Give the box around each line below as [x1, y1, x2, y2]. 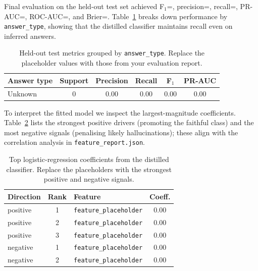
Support [60, 75, 89, 85]
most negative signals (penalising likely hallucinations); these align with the [4, 127, 238, 137]
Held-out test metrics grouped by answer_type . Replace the [19, 47, 205, 58]
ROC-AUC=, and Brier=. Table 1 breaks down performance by [29, 11, 228, 21]
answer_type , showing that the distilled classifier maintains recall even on [4, 21, 233, 31]
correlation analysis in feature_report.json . [4, 137, 145, 147]
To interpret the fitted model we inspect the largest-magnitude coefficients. [4, 107, 236, 118]
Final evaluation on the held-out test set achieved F [4, 1, 165, 11]
